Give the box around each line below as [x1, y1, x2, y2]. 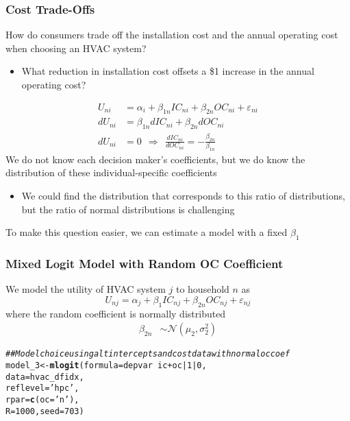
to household [175, 282, 229, 296]
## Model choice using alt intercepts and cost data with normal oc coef [5, 349, 290, 359]
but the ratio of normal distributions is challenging [21, 202, 235, 216]
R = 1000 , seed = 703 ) [5, 406, 84, 416]
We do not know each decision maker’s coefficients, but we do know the [5, 152, 305, 166]
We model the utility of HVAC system [5, 282, 166, 296]
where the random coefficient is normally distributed [5, 306, 226, 320]
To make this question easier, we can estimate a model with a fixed [5, 225, 288, 239]
